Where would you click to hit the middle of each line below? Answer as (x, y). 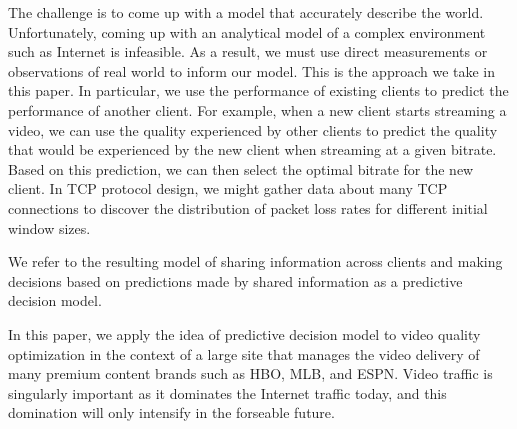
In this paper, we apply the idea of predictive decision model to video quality (244, 333)
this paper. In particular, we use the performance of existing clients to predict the (258, 90)
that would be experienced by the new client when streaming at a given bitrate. (252, 149)
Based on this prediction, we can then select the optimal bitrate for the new (241, 168)
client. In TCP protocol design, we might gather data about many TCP (228, 188)
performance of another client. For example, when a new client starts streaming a (257, 109)
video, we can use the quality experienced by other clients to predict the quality (253, 129)
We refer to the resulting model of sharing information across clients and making (255, 261)
